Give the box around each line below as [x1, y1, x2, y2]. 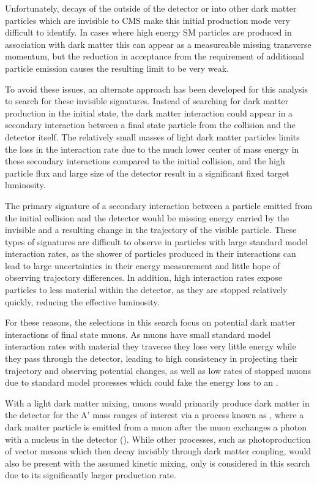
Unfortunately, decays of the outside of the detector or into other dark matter [5, 2, 297, 14]
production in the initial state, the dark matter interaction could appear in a [5, 106, 293, 119]
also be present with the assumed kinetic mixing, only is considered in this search [5, 456, 310, 469]
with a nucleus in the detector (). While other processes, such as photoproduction [5, 432, 311, 445]
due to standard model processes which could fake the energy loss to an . [5, 376, 278, 389]
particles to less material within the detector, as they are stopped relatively [5, 283, 288, 296]
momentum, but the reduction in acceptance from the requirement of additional [5, 50, 305, 63]
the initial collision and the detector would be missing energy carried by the [5, 211, 289, 224]
